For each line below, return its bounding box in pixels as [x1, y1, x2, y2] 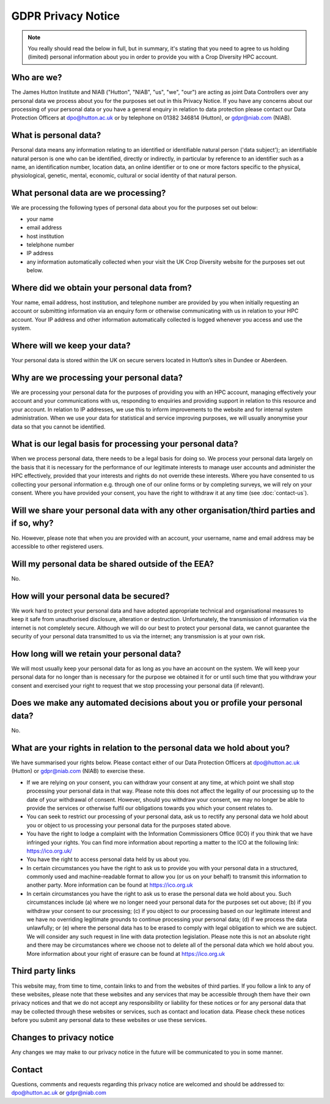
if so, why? [11, 518, 54, 529]
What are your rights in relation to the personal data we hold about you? [11, 742, 290, 753]
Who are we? [11, 72, 62, 83]
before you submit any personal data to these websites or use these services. [11, 1016, 207, 1024]
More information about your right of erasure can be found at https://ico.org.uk [26, 950, 226, 957]
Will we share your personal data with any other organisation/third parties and [11, 505, 316, 515]
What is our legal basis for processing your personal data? [11, 439, 238, 449]
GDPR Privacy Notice [11, 9, 120, 23]
